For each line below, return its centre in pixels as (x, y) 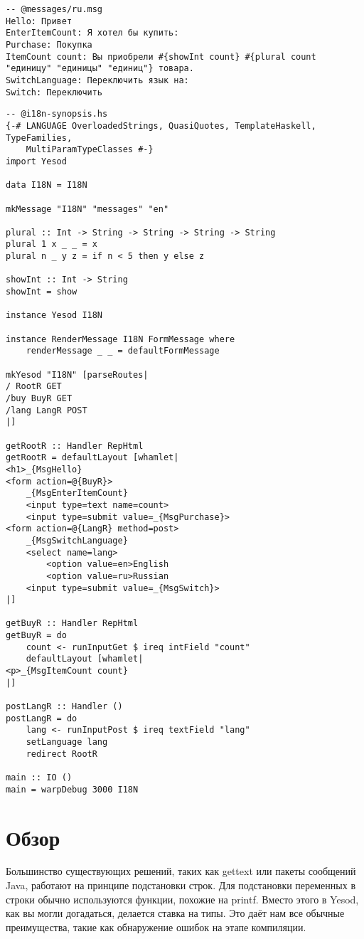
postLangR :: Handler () (64, 707)
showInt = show (42, 292)
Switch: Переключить (54, 92)
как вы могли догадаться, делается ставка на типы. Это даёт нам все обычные (175, 913)
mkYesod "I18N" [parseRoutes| (77, 375)
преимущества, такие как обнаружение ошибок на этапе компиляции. (156, 927)
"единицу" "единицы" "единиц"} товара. (100, 69)
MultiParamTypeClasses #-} (90, 150)
